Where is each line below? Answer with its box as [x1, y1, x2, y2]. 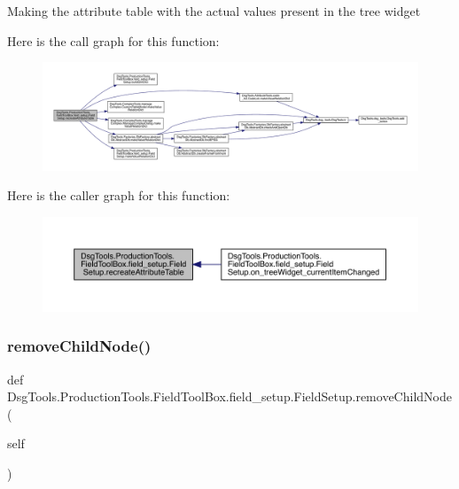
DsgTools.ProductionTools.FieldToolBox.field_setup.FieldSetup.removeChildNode [7, 387, 452, 406]
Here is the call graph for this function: [7, 31, 220, 50]
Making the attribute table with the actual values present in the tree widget [7, 2, 421, 19]
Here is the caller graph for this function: [7, 186, 230, 205]
